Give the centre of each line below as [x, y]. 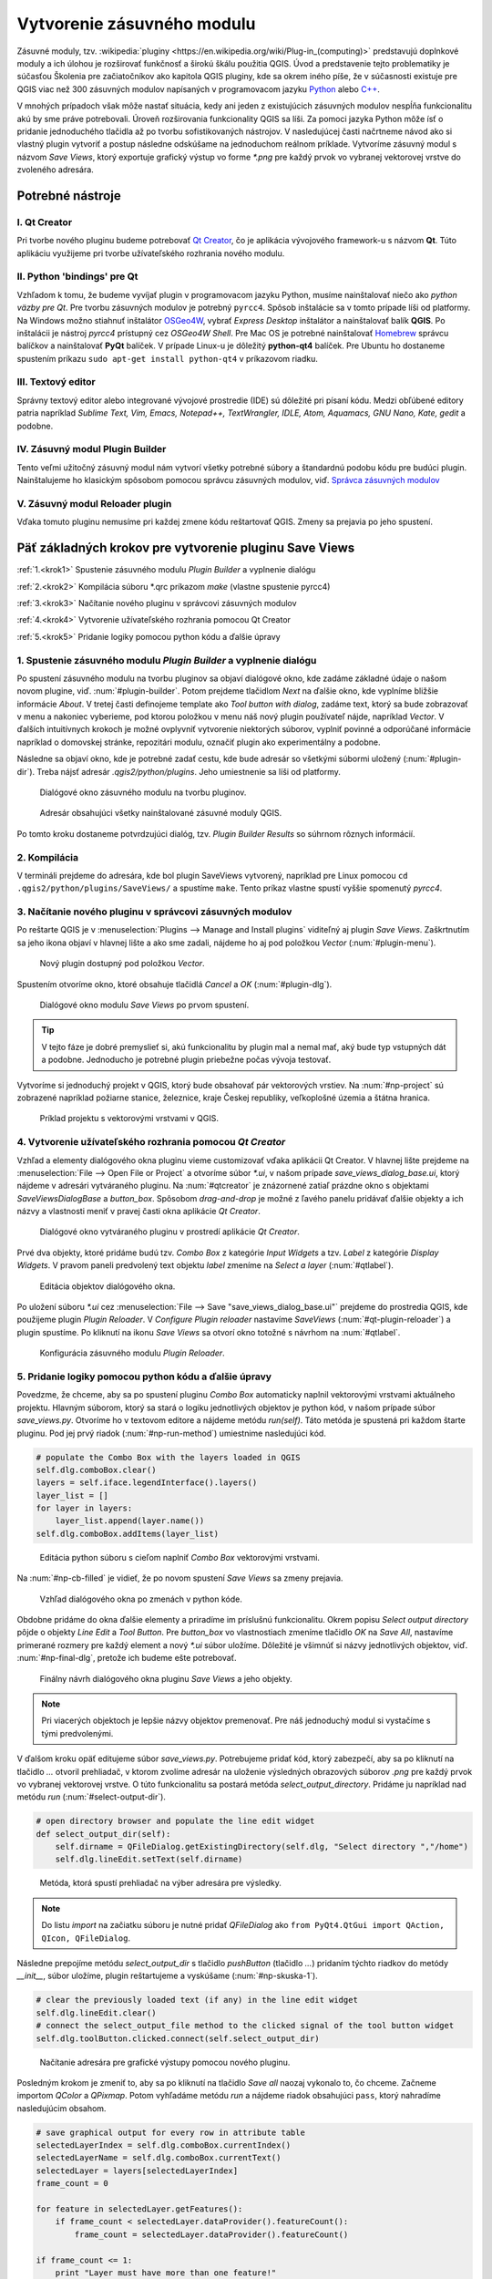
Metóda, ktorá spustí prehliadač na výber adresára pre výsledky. [160, 1883]
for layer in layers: [84, 1508]
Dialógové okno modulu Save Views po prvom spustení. [144, 1005]
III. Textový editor [56, 382]
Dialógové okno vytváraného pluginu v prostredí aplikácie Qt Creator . [170, 1232]
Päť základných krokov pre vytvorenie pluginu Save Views [186, 548]
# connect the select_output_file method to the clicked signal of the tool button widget [245, 2026]
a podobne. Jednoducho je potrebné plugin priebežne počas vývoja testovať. [186, 1060]
